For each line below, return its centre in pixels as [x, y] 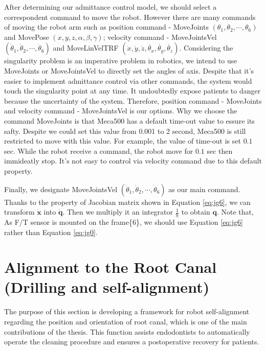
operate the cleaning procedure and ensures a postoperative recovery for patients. [132, 342]
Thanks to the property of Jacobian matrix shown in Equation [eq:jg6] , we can [127, 202]
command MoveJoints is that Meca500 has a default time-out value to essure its [129, 120]
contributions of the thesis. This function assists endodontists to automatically [127, 331]
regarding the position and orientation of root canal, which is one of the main [126, 322]
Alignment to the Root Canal [110, 267]
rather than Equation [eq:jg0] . [51, 232]
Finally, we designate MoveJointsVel [61, 189]
